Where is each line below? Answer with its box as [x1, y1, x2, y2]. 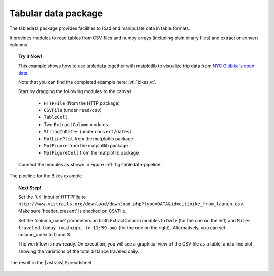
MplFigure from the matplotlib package [44, 143, 128, 149]
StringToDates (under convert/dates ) [44, 129, 131, 135]
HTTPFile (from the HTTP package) [44, 100, 120, 106]
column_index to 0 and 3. [18, 231, 71, 237]
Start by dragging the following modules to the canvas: [18, 88, 133, 95]
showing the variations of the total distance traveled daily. [18, 248, 139, 254]
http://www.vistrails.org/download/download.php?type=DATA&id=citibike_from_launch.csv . [18, 201, 245, 207]
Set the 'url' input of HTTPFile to [18, 194, 86, 200]
